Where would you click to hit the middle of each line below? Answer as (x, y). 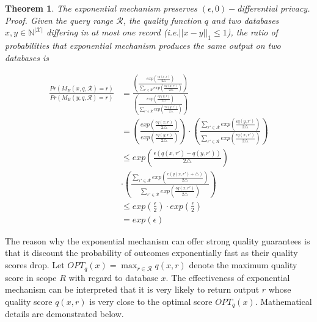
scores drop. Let (35, 265)
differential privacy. (274, 8)
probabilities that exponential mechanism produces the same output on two (143, 45)
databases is (27, 57)
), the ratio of (252, 32)
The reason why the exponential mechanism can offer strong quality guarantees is (158, 240)
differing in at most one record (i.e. (113, 32)
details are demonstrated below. (64, 314)
